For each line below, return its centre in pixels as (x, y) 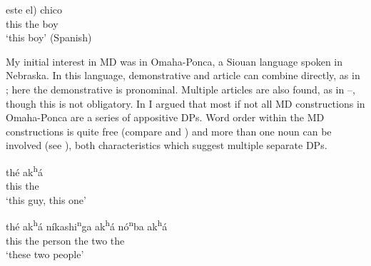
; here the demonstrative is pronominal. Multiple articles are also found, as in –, (181, 89)
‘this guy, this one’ (46, 199)
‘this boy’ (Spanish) (49, 37)
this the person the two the (65, 240)
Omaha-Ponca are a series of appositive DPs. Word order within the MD (165, 117)
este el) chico (34, 9)
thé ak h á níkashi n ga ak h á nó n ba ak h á (87, 225)
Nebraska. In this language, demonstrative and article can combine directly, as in (183, 75)
